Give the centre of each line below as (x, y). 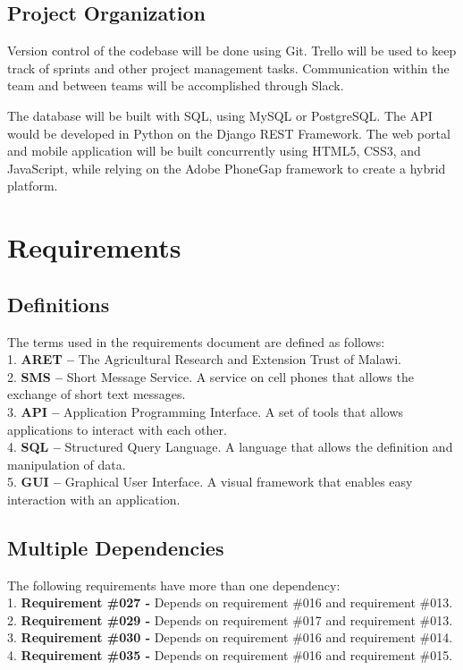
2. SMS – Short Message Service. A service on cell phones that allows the (210, 376)
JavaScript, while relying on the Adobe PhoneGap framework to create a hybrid (227, 168)
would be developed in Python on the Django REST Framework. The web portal (229, 133)
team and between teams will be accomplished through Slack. (176, 85)
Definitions (59, 304)
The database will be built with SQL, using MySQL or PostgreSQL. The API (220, 115)
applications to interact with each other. (117, 429)
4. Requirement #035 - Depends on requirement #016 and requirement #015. (230, 655)
